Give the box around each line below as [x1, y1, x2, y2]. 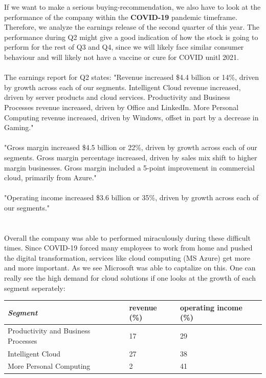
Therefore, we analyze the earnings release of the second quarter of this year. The [4, 22, 260, 32]
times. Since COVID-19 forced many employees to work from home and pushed [4, 242, 253, 253]
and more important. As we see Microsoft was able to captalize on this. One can [4, 262, 256, 273]
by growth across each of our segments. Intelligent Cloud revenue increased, [4, 81, 241, 92]
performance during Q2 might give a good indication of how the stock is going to [4, 31, 258, 42]
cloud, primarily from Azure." [4, 172, 97, 183]
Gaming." [4, 122, 34, 133]
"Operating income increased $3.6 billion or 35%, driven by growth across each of [4, 192, 259, 203]
